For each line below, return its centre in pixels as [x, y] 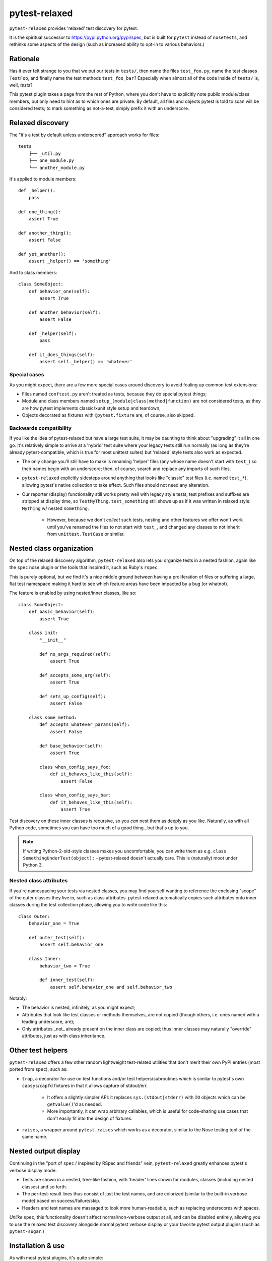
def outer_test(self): [57, 937]
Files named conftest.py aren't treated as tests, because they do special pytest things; [114, 394]
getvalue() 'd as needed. [75, 1104]
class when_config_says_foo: [76, 767]
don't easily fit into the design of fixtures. [90, 1118]
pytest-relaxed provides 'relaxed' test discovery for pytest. [74, 28]
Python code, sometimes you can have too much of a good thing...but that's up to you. [99, 828]
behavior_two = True [65, 966]
